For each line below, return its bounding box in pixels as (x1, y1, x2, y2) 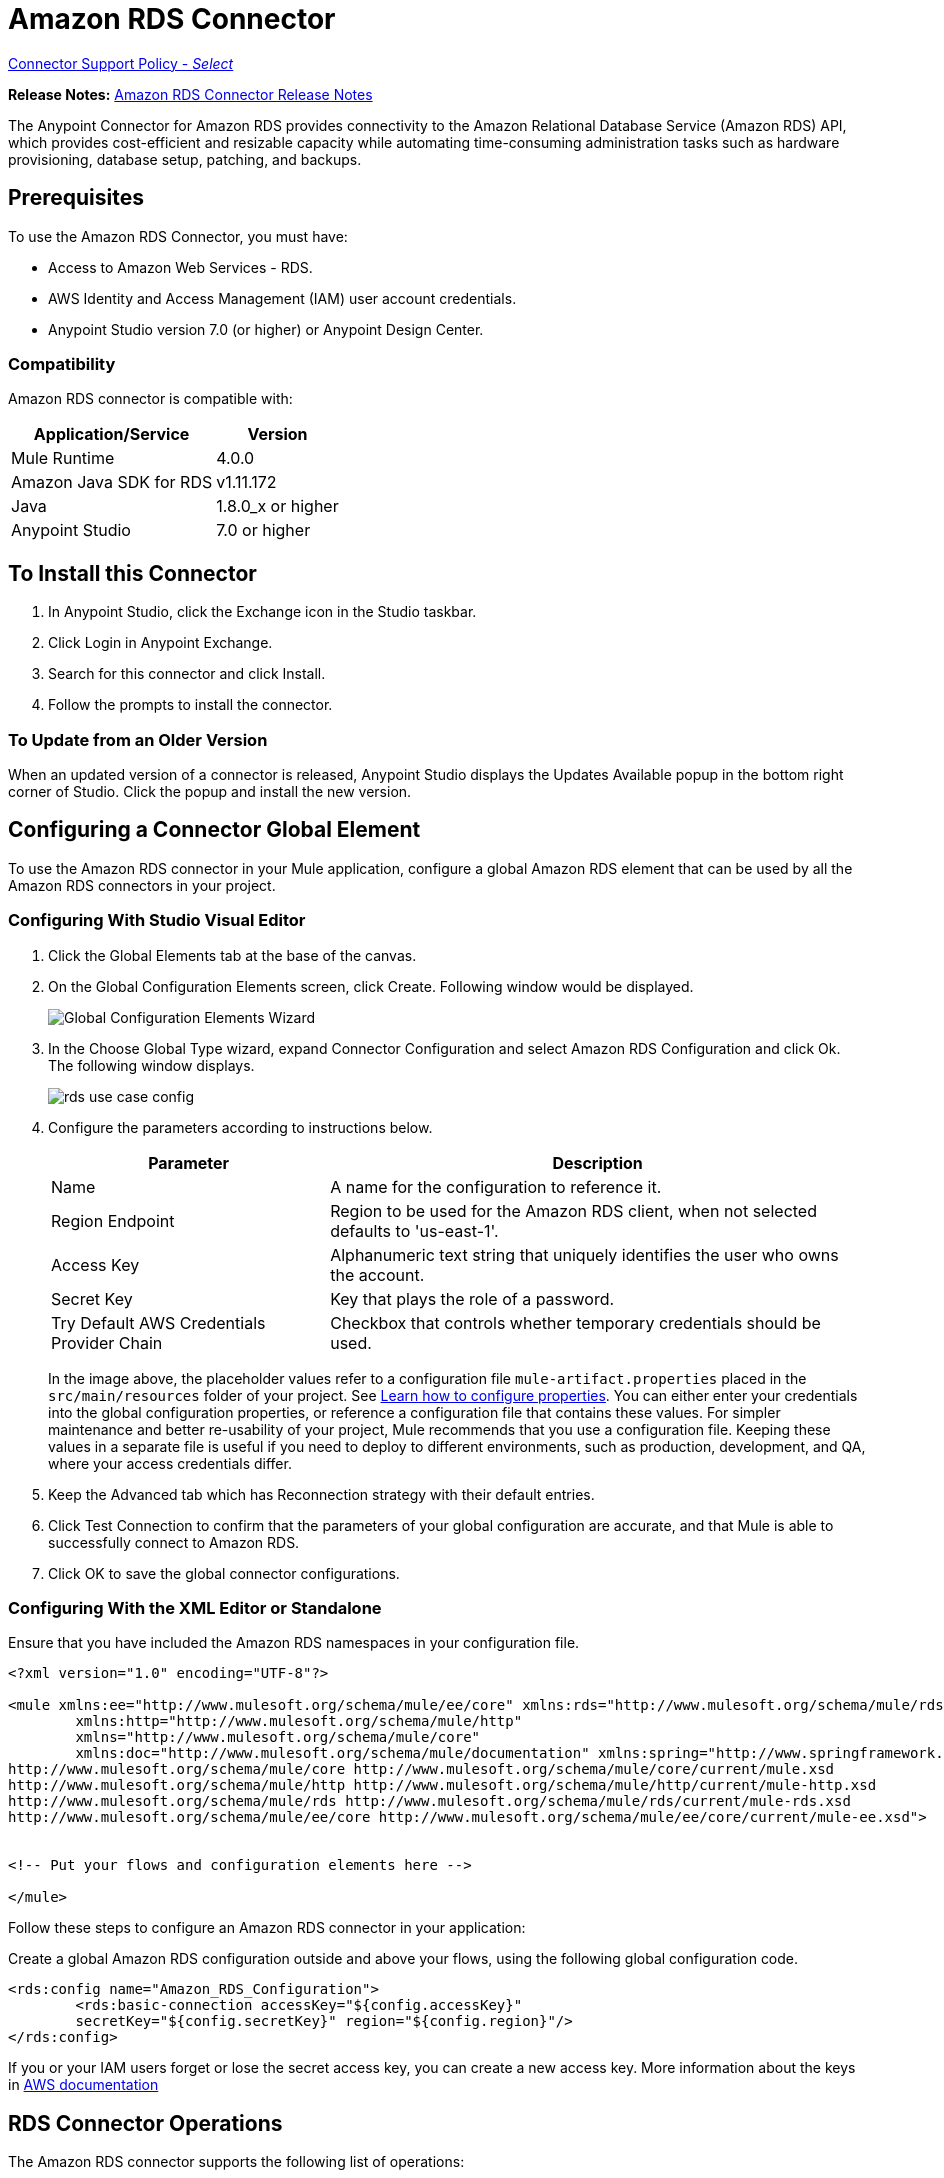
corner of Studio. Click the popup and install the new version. (8, 782, 412, 800)
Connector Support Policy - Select (8, 54, 234, 72)
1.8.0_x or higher (216, 496, 339, 517)
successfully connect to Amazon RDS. (48, 1533, 300, 1551)
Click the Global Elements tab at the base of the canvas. (48, 946, 417, 964)
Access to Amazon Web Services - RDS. (48, 258, 313, 276)
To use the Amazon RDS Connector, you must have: (8, 227, 348, 245)
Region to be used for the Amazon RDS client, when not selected (330, 1200, 817, 1221)
